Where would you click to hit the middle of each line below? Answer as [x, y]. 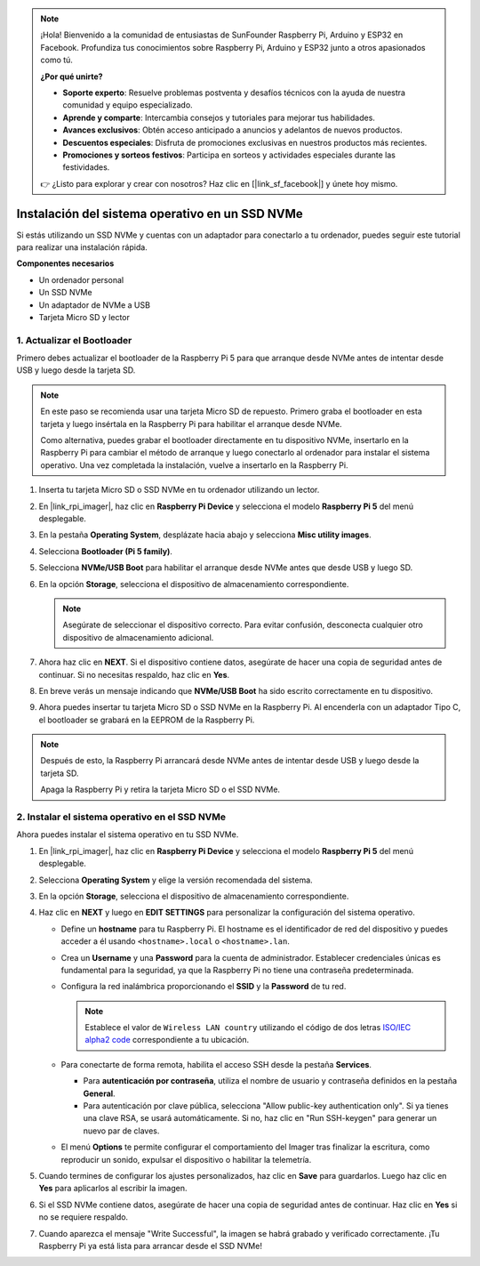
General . [99, 1093]
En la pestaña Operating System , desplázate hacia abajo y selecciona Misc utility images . [205, 535]
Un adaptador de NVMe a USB [95, 305]
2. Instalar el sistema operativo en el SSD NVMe [121, 817]
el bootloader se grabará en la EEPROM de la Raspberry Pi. [147, 720]
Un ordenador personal [81, 279]
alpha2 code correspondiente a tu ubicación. [167, 1040]
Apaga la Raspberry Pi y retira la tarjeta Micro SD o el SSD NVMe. [160, 790]
